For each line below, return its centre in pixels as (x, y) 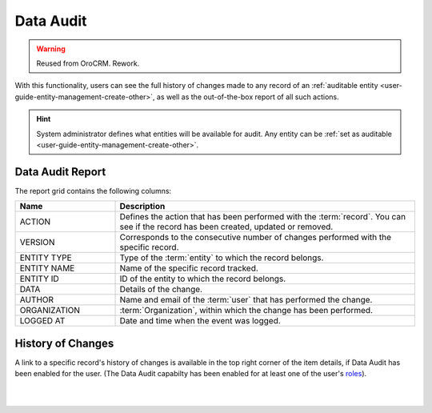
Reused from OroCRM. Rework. (88, 63)
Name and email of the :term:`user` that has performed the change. (246, 300)
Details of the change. (161, 290)
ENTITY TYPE (46, 258)
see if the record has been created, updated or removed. (226, 227)
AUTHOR (37, 300)
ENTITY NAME (47, 268)
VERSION (37, 243)
